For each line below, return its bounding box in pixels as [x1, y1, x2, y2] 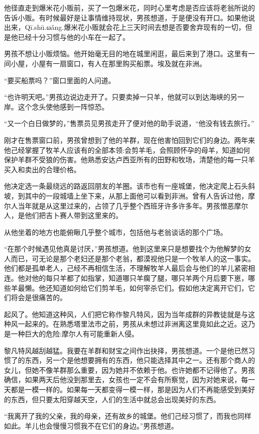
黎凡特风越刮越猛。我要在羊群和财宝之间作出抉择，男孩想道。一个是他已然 [4, 345, 248, 355]
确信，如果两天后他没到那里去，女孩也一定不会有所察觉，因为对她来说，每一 [4, 374, 255, 385]
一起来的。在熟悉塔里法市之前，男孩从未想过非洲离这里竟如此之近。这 [17, 319, 248, 329]
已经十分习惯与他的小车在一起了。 [17, 31, 129, 42]
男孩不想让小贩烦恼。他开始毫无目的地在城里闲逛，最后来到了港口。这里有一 [4, 48, 255, 59]
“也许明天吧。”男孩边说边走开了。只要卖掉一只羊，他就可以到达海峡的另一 [4, 92, 245, 102]
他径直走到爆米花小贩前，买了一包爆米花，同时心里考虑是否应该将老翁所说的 [4, 2, 255, 12]
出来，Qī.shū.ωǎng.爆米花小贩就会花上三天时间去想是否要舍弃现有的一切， [4, 22, 246, 32]
